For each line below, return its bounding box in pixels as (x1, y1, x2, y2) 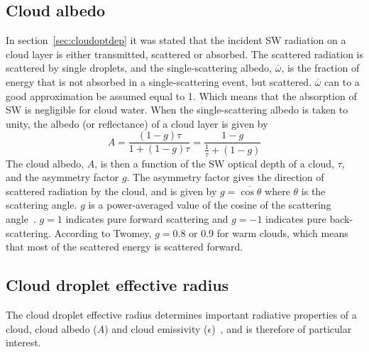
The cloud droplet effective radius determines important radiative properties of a (6, 307, 357, 321)
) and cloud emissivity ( (104, 321, 208, 336)
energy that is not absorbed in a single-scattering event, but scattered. (6, 74, 312, 89)
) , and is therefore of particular (211, 321, 352, 336)
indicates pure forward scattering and (65, 211, 228, 226)
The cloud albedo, (6, 155, 84, 170)
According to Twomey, (54, 225, 152, 240)
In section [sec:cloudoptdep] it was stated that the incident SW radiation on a (6, 33, 346, 48)
